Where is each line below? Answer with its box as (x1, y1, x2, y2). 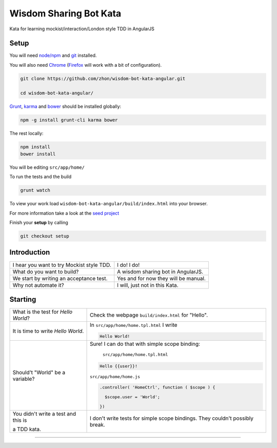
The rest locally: (9, 130, 44, 136)
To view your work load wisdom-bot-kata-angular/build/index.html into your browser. (9, 201, 208, 207)
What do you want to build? (12, 268, 79, 275)
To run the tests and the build (9, 173, 72, 180)
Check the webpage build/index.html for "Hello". (90, 311, 208, 319)
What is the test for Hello (12, 308, 73, 316)
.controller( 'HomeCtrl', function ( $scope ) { (100, 384, 215, 390)
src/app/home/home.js (90, 374, 141, 379)
